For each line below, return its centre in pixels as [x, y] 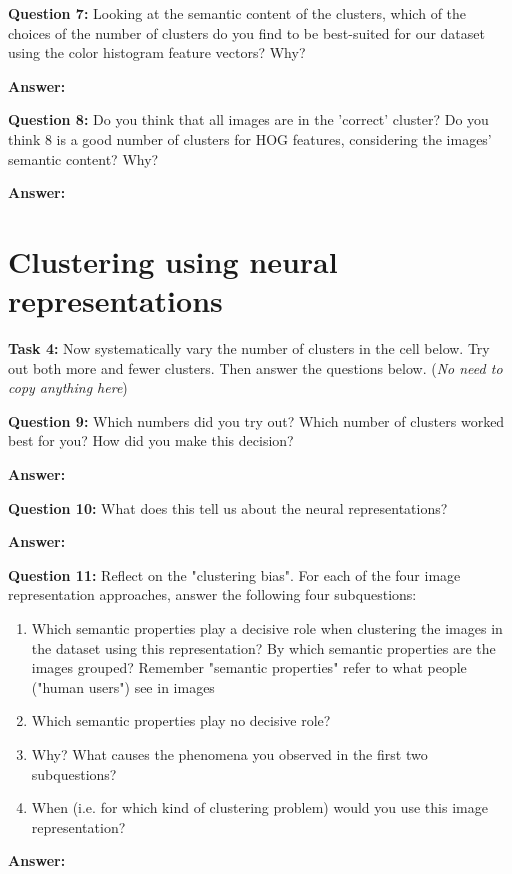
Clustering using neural [173, 260]
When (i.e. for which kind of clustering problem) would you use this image [259, 807]
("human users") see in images [123, 686]
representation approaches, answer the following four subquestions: [212, 594]
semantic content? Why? [83, 158]
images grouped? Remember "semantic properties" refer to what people [249, 667]
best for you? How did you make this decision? [151, 440]
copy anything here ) [68, 387]
